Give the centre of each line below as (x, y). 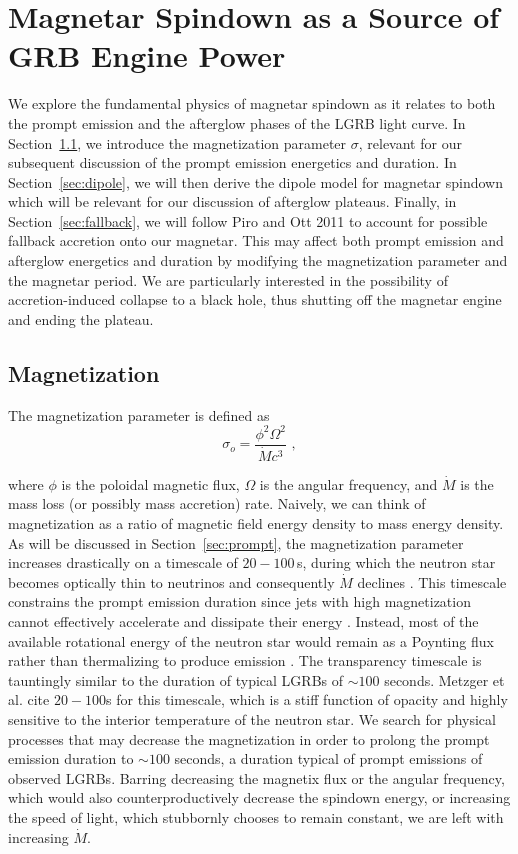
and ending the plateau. (81, 318)
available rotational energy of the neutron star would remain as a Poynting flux (251, 640)
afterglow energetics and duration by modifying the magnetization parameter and (258, 260)
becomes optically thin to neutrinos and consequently (171, 581)
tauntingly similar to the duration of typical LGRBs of (176, 679)
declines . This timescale (432, 581)
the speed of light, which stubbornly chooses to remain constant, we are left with (256, 816)
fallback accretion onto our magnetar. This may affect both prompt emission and (256, 240)
